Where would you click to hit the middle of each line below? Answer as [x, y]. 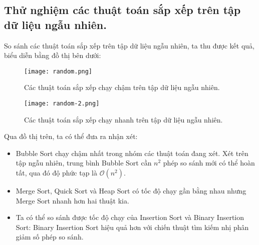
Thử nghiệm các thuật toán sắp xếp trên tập [122, 10]
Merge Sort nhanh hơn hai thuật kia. [72, 200]
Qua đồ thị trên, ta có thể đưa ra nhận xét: [71, 136]
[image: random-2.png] [62, 104]
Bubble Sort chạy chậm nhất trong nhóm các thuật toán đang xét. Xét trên [132, 153]
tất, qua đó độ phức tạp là [56, 173]
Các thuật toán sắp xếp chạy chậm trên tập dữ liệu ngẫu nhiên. [122, 87]
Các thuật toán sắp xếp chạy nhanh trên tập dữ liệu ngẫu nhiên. [123, 119]
